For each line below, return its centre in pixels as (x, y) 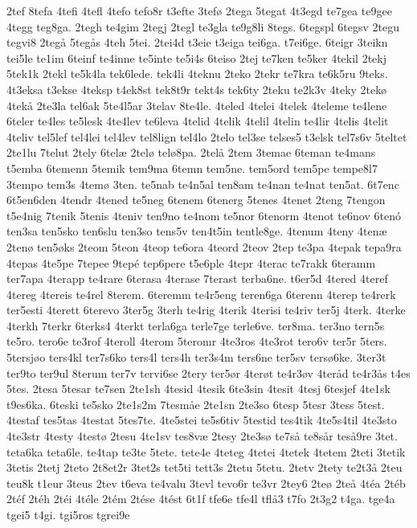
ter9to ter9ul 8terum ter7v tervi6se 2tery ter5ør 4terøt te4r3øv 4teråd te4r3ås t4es (208, 372)
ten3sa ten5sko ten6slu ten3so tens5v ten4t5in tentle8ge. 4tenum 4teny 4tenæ (197, 231)
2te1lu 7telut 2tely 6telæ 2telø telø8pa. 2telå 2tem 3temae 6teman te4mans (191, 152)
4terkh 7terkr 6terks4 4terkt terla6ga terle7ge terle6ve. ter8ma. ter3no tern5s (196, 325)
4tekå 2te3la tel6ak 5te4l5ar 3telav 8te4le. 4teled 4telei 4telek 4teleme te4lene (197, 105)
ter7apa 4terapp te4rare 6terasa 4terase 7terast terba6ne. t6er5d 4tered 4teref (197, 278)
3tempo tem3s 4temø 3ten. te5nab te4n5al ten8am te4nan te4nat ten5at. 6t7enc (203, 184)
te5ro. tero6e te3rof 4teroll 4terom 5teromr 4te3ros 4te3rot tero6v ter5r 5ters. (197, 341)
